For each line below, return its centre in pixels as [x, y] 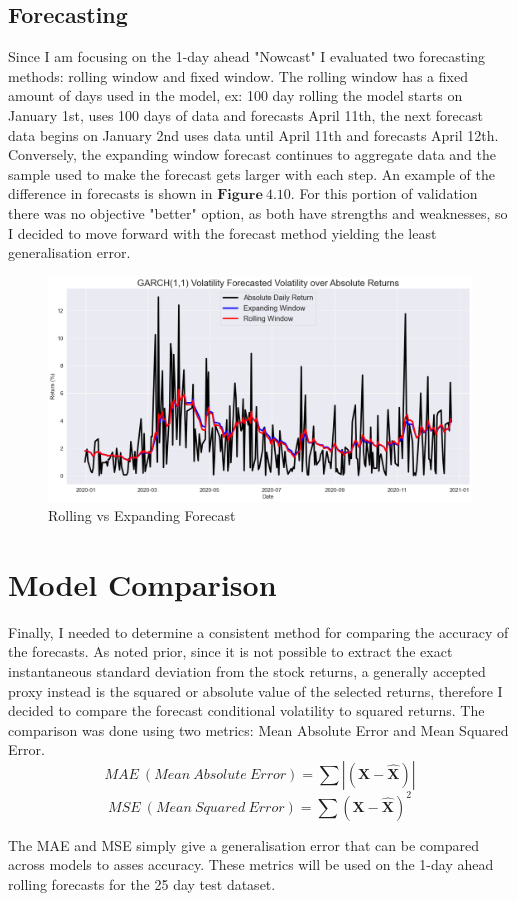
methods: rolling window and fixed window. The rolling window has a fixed [238, 75]
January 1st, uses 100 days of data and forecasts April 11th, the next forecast [245, 114]
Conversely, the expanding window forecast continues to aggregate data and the [252, 154]
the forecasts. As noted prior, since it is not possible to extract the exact [230, 651]
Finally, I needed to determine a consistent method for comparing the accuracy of [258, 631]
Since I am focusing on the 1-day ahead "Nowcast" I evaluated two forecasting [246, 56]
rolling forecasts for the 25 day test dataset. [142, 883]
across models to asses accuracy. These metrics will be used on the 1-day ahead [251, 864]
